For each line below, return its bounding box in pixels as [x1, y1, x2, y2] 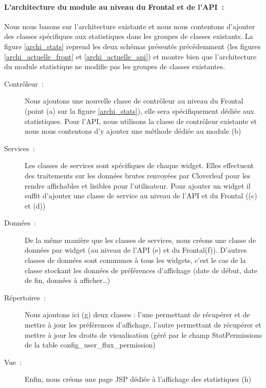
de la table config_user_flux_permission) [25, 339, 156, 350]
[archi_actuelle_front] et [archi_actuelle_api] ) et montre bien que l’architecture [4, 51, 257, 62]
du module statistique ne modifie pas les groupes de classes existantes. [4, 61, 225, 72]
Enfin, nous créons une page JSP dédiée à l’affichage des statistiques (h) [25, 374, 252, 384]
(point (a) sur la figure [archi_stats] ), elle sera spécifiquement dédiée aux [25, 105, 254, 116]
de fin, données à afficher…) [25, 275, 110, 285]
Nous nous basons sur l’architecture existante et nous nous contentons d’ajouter [4, 21, 255, 31]
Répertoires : [4, 292, 46, 302]
